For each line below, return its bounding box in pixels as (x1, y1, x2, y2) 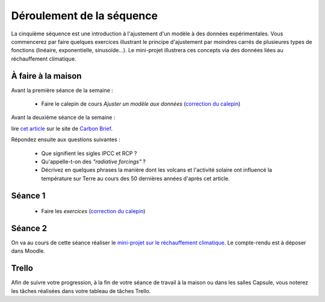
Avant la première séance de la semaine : (11, 86, 114, 94)
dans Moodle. (11, 247, 45, 255)
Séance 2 (11, 223, 48, 234)
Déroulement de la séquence (11, 9, 158, 22)
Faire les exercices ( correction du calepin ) (41, 208, 146, 215)
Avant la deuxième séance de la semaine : (11, 114, 116, 121)
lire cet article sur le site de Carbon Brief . (11, 125, 113, 132)
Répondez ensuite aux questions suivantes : (11, 136, 120, 143)
